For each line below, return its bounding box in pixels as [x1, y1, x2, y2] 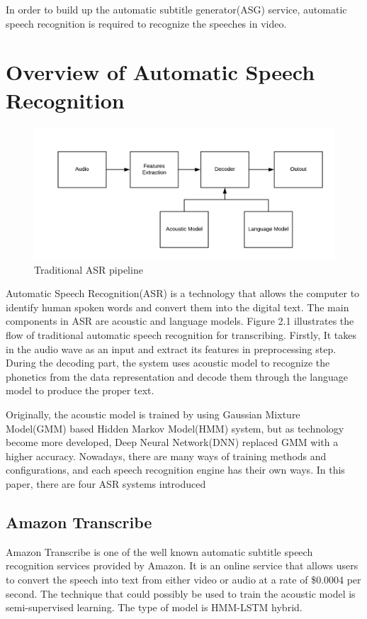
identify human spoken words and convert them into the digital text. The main [6, 299, 349, 314]
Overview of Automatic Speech [6, 57, 315, 87]
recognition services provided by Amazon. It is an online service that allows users [6, 558, 358, 573]
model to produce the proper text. [6, 383, 154, 398]
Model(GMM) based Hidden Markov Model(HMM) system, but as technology [6, 420, 344, 435]
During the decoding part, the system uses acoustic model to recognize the [6, 355, 330, 370]
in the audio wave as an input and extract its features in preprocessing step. [6, 341, 337, 356]
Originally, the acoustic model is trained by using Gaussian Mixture [6, 406, 300, 421]
